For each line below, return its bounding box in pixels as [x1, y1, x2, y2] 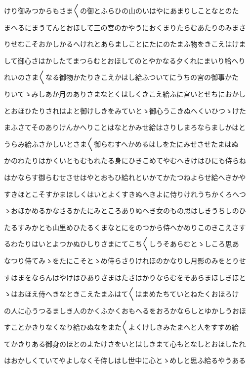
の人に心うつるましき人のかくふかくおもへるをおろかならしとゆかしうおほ [4, 305, 246, 315]
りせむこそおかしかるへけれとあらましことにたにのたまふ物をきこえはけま [4, 39, 246, 49]
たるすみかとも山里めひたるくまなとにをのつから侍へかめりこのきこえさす [4, 222, 246, 232]
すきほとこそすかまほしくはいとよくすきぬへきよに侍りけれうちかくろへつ [4, 188, 246, 199]
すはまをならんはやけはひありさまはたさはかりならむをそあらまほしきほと [4, 272, 246, 282]
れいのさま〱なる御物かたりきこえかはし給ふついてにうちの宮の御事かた [4, 72, 239, 82]
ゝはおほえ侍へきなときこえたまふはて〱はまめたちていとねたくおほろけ [4, 289, 239, 299]
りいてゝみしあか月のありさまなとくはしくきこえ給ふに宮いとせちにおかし [4, 88, 246, 99]
